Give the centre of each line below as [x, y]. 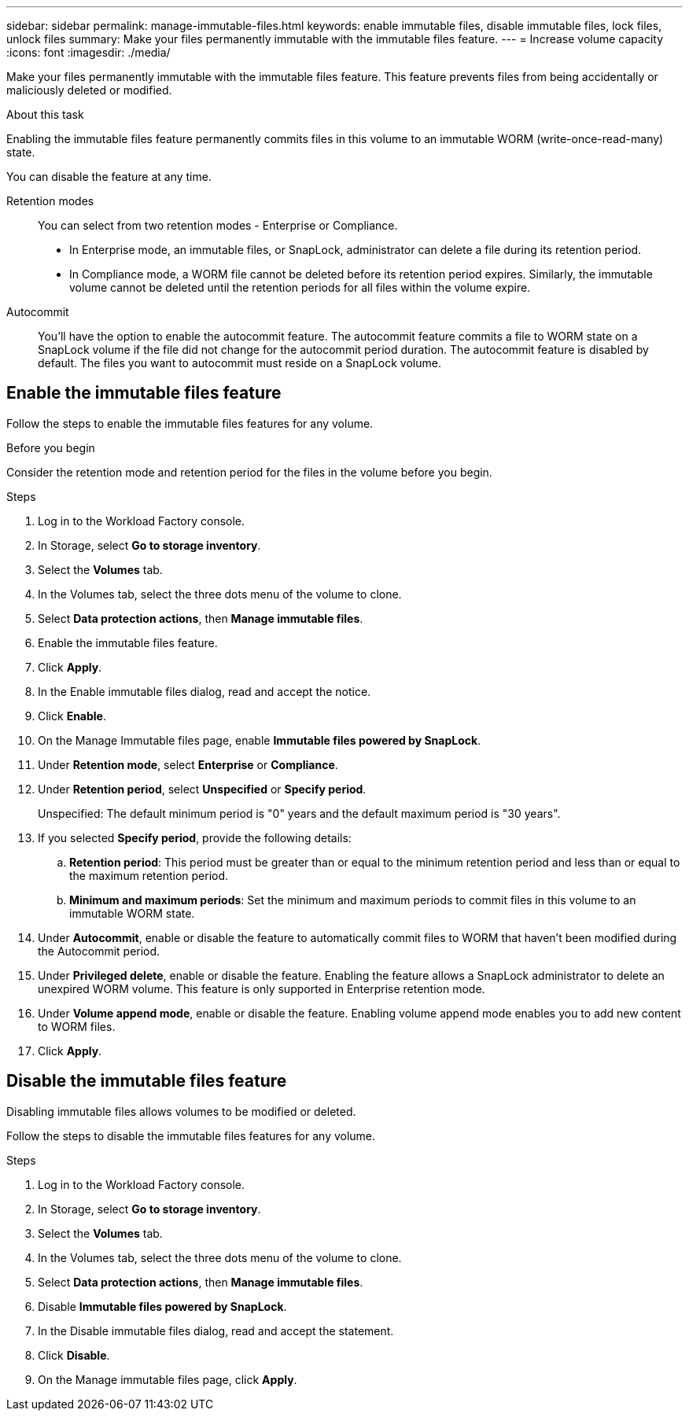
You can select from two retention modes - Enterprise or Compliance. [218, 225]
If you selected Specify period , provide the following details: [195, 837]
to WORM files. [77, 1026]
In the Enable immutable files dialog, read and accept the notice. [204, 691]
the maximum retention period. [149, 875]
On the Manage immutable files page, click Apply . [168, 1379]
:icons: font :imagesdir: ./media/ [88, 52]
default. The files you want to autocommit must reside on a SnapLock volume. [239, 363]
